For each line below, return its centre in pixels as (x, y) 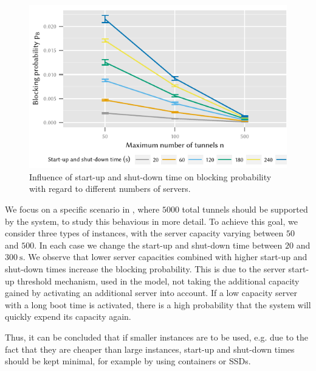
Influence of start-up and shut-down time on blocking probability (150, 176)
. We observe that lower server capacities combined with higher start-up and (165, 257)
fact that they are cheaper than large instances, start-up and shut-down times (150, 349)
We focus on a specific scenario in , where (82, 209)
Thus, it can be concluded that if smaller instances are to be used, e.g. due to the (156, 337)
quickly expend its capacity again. (68, 316)
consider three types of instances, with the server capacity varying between (144, 233)
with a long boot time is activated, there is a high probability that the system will (158, 304)
